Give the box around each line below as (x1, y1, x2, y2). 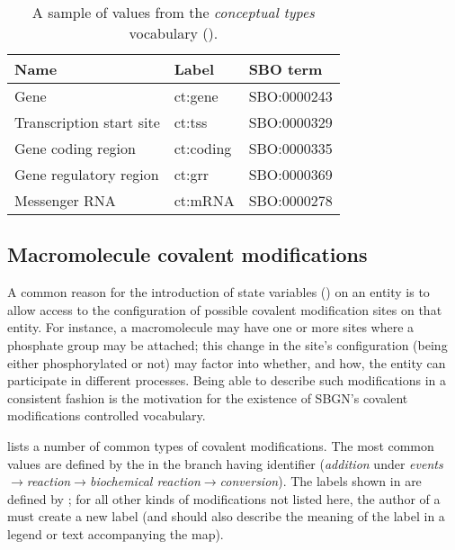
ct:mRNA (174, 190, 235, 211)
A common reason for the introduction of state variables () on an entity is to (7, 283, 430, 302)
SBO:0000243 (248, 86, 333, 106)
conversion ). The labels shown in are (219, 472, 422, 491)
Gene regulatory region (14, 164, 159, 185)
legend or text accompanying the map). (7, 524, 224, 543)
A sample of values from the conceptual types (31, 2, 315, 23)
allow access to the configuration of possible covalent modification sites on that (7, 300, 442, 319)
